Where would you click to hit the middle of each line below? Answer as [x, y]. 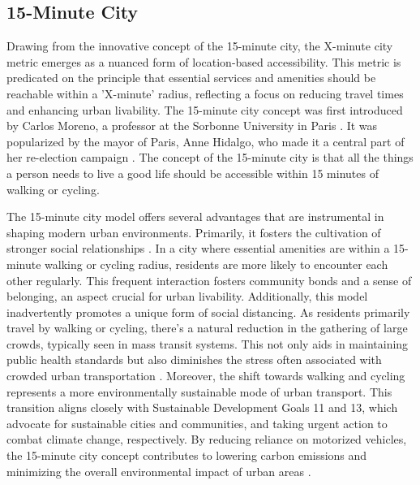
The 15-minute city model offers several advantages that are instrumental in [195, 217]
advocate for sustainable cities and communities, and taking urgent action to [197, 423]
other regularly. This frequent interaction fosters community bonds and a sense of [209, 280]
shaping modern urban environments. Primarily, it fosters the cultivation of [194, 232]
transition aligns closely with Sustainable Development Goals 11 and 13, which [202, 407]
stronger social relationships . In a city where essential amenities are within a [198, 248]
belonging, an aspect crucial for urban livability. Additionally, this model [187, 296]
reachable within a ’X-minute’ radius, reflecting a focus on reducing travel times [205, 93]
